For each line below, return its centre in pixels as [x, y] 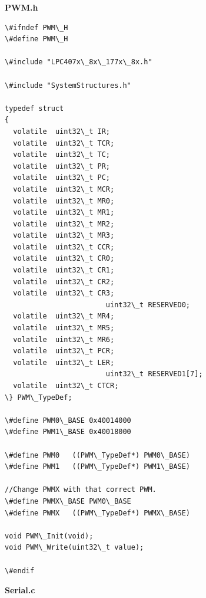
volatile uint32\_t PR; [62, 166]
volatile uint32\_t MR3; [64, 236]
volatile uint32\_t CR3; [64, 293]
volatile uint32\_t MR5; [64, 328]
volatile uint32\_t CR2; [64, 282]
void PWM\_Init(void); [49, 536]
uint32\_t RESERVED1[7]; [154, 374]
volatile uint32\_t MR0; [64, 201]
